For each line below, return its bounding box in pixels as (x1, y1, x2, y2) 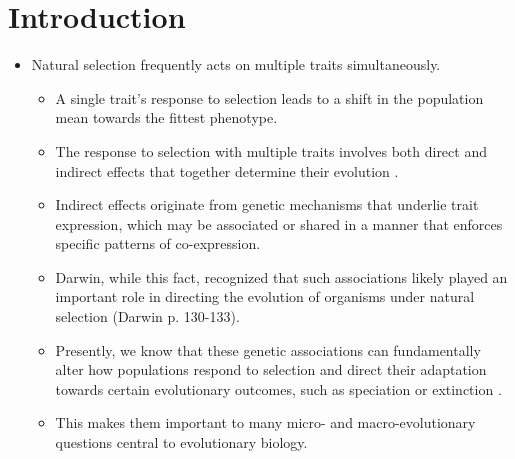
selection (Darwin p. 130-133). (55, 306, 240, 327)
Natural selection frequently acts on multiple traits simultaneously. (31, 54, 441, 75)
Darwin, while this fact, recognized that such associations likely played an (55, 266, 508, 287)
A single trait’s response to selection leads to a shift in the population (55, 87, 484, 108)
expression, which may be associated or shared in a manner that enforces (55, 213, 503, 234)
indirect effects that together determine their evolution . (55, 160, 399, 181)
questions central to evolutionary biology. (55, 432, 308, 453)
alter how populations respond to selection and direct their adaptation (55, 359, 487, 380)
